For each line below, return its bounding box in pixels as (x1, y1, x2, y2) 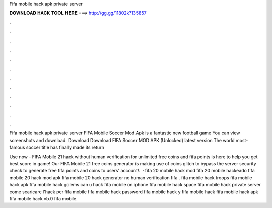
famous (9, 144, 25, 151)
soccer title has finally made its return (26, 144, 104, 151)
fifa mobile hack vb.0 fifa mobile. (9, 195, 78, 201)
